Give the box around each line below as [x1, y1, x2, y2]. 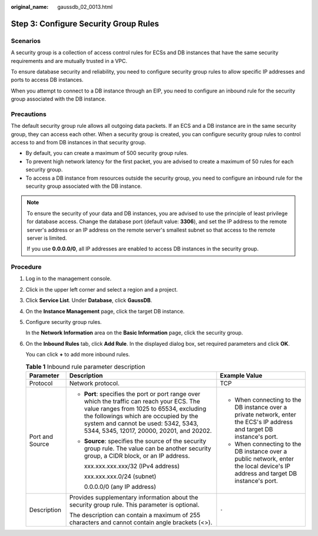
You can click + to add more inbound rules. [25, 351, 130, 358]
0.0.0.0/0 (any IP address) [84, 482, 156, 491]
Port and [29, 432, 53, 441]
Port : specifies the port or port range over [84, 389, 201, 398]
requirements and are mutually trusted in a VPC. [11, 57, 128, 64]
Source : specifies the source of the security [84, 436, 207, 445]
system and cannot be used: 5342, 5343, [84, 419, 198, 427]
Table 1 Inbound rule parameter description [25, 362, 145, 370]
